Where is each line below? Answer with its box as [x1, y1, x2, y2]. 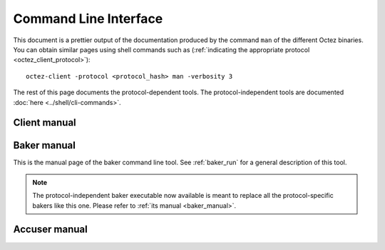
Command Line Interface [13, 11, 163, 26]
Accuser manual [13, 224, 88, 236]
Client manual [13, 116, 76, 129]
